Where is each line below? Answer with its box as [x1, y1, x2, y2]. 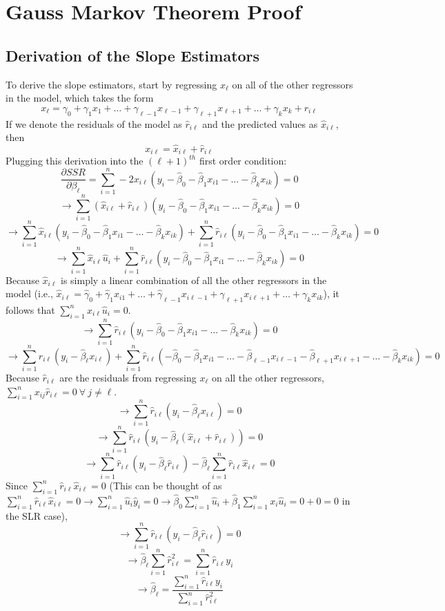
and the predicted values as [202, 116, 318, 131]
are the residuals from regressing [59, 370, 197, 384]
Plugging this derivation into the [6, 153, 144, 168]
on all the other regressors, [211, 370, 324, 384]
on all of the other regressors [232, 77, 353, 91]
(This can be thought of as [109, 478, 222, 492]
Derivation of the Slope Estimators [6, 44, 260, 66]
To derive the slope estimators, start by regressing [6, 77, 217, 91]
